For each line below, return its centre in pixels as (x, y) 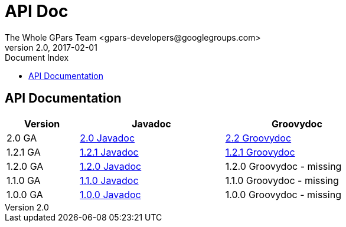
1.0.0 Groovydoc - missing (283, 194)
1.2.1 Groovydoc (260, 152)
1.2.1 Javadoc (109, 152)
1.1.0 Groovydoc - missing (282, 180)
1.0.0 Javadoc (110, 194)
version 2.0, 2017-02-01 (51, 47)
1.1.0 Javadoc (109, 180)
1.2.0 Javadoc (111, 166)
